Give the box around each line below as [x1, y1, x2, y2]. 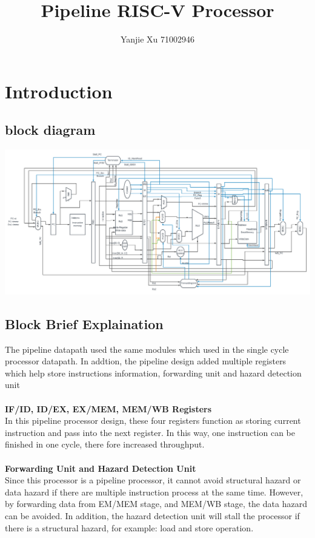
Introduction [5, 78, 113, 103]
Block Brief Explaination [5, 314, 164, 333]
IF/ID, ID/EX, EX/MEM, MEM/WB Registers [5, 402, 212, 415]
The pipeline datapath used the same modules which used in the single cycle [5, 342, 289, 355]
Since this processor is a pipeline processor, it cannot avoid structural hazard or [5, 474, 301, 486]
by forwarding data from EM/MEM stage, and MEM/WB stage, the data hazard [5, 497, 307, 510]
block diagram [5, 120, 96, 139]
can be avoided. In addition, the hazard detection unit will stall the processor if [5, 509, 300, 522]
